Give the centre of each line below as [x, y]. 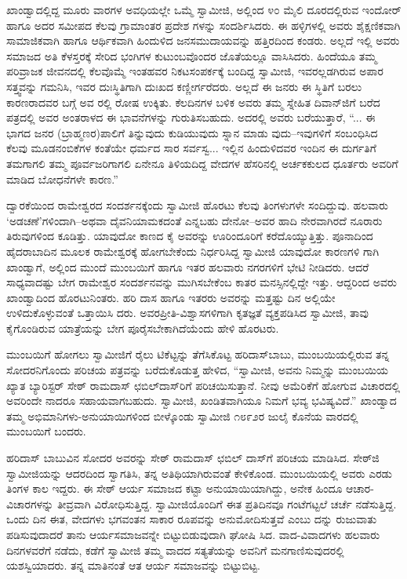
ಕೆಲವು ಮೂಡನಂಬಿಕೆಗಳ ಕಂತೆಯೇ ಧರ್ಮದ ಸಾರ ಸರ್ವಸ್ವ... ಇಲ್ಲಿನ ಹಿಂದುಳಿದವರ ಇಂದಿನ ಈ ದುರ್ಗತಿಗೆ [191, 148]
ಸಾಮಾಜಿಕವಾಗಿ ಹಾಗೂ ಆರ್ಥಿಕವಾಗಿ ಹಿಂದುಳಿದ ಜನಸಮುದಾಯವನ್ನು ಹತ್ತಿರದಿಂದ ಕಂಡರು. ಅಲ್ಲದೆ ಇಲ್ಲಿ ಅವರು [203, 40]
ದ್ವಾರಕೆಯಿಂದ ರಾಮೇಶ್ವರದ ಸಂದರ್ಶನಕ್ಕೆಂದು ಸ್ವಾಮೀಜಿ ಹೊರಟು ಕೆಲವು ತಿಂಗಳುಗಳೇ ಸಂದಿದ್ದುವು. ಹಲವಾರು [198, 205]
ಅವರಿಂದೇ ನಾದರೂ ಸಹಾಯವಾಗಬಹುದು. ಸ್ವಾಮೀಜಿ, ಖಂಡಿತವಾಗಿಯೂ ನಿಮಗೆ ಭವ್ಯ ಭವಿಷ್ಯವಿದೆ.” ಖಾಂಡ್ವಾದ [202, 401]
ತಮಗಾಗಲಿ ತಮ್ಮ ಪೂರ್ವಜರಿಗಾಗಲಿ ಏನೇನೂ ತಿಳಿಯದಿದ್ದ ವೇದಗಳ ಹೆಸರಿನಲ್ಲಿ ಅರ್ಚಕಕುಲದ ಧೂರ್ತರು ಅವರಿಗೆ [202, 163]
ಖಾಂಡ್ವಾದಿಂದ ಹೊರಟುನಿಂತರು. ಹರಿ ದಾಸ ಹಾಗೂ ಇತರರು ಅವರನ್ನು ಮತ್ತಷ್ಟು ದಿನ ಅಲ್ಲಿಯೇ [171, 297]
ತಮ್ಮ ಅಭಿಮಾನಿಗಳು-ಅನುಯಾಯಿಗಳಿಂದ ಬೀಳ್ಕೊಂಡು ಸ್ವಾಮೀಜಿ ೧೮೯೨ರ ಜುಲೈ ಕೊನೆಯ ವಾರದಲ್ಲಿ [182, 415]
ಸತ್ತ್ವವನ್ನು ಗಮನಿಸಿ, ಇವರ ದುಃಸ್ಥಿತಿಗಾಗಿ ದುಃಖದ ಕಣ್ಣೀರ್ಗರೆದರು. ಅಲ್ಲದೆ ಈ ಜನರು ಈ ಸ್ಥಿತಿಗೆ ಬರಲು [184, 86]
